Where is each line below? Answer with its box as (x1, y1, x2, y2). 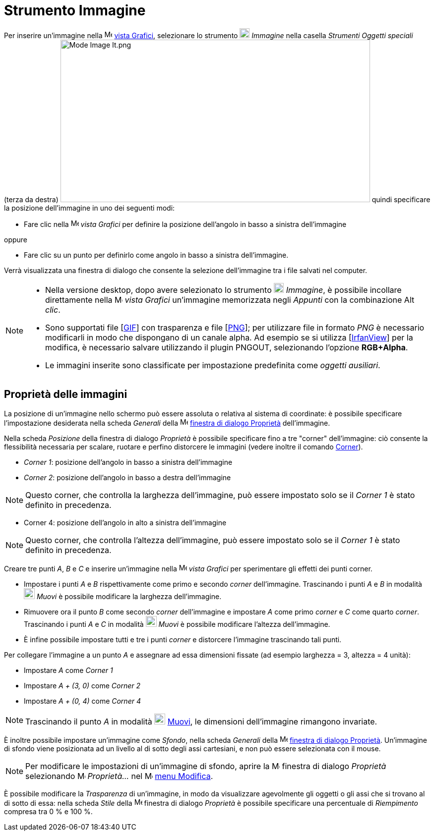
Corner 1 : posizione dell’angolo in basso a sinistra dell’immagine (24, 457, 233, 466)
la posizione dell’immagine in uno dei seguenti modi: (4, 203, 175, 212)
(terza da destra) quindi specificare (4, 195, 431, 204)
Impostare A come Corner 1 (24, 666, 113, 674)
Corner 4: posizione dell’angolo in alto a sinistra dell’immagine (24, 518, 227, 527)
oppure (4, 235, 28, 244)
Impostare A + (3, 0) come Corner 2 (24, 681, 141, 690)
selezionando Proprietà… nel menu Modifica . (25, 771, 213, 781)
